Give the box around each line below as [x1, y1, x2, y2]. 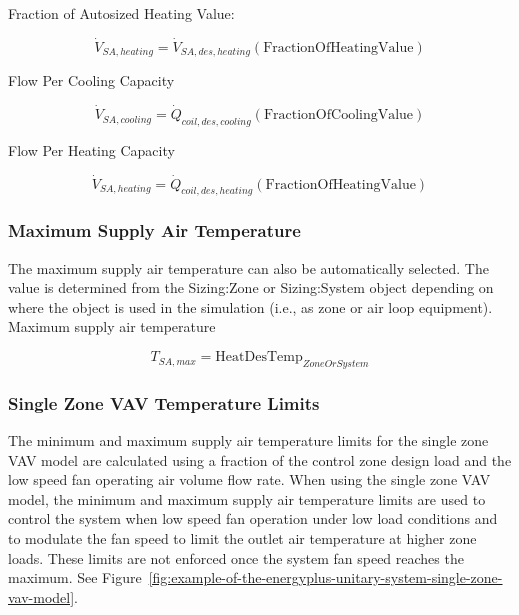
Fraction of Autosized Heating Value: [8, 3, 235, 23]
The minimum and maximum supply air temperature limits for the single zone [8, 430, 489, 451]
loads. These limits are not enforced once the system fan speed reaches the [8, 547, 464, 568]
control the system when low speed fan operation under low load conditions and [8, 508, 498, 529]
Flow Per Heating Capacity [8, 139, 175, 160]
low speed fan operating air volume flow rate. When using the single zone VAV [8, 469, 491, 490]
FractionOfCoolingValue [263, 108, 414, 123]
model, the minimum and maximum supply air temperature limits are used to [8, 488, 486, 509]
